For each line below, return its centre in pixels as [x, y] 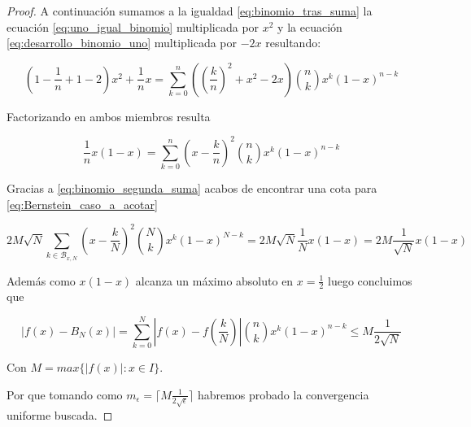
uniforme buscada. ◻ [60, 414]
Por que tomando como [65, 394]
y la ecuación [310, 26]
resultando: [293, 43]
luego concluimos [370, 280]
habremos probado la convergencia [283, 394]
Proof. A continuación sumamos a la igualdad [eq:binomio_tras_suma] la [190, 11]
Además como [41, 280]
